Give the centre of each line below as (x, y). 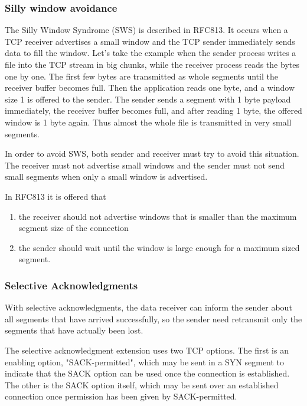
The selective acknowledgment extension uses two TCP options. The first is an (147, 350)
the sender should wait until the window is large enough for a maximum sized (159, 247)
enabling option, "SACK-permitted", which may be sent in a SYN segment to (145, 362)
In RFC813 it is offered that (55, 196)
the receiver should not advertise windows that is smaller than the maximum (158, 216)
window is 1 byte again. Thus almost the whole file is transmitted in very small (148, 122)
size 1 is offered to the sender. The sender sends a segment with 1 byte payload (148, 99)
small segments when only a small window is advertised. (106, 176)
